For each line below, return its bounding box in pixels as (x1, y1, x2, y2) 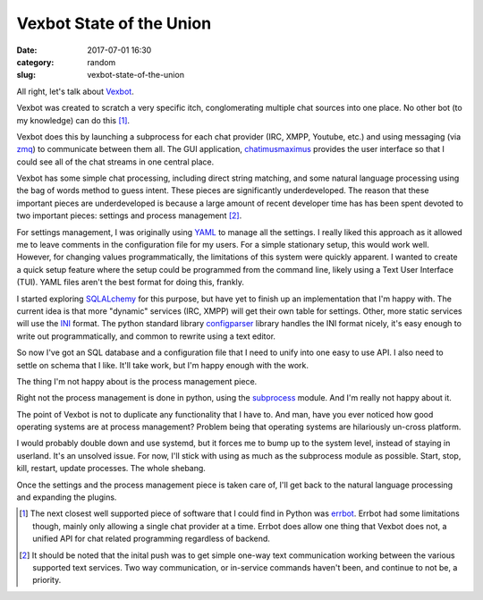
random (87, 56, 116, 67)
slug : (16, 70, 36, 80)
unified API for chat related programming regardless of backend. (32, 533, 270, 545)
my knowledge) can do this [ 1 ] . (16, 114, 130, 125)
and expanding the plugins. (16, 492, 117, 503)
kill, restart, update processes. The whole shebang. (16, 463, 206, 474)
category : (16, 56, 55, 67)
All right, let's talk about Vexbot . (16, 86, 134, 97)
